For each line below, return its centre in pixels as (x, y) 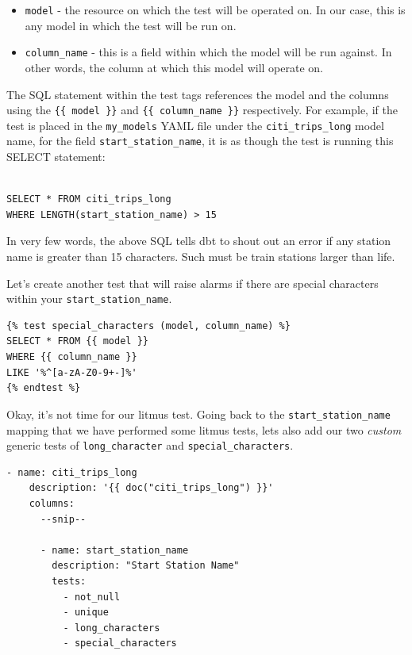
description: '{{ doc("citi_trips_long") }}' (151, 488)
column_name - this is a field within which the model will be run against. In (208, 52)
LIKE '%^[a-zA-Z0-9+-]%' (72, 372)
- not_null (92, 597)
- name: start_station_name (114, 550)
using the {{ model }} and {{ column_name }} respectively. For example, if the (202, 110)
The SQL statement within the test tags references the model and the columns (198, 94)
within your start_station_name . (89, 299)
